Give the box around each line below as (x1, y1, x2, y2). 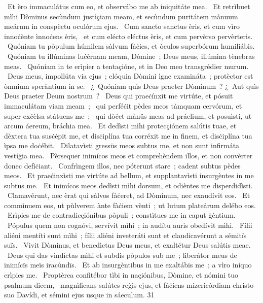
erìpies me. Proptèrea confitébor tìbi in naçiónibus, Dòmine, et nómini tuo (4, 270, 238, 280)
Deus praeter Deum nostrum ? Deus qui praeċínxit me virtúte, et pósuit (4, 90, 233, 101)
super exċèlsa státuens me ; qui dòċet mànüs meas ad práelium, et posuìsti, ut (4, 110, 252, 121)
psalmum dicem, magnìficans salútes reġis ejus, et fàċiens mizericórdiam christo (4, 279, 254, 290)
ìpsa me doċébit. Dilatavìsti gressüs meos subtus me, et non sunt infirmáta (4, 140, 240, 151)
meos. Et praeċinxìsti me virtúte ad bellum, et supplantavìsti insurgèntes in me (4, 170, 254, 181)
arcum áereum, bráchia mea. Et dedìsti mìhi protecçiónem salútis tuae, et (4, 120, 237, 131)
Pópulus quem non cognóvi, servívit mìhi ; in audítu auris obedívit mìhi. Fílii (7, 220, 252, 230)
